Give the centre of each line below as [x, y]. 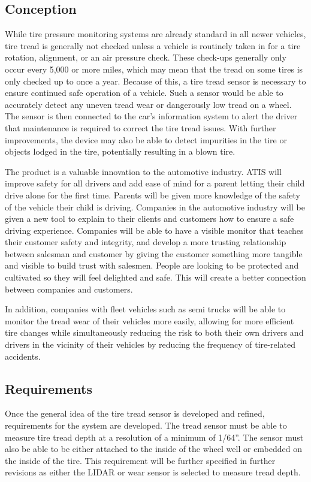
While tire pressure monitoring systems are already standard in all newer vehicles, [155, 34]
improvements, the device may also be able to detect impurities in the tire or [146, 139]
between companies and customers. [69, 289]
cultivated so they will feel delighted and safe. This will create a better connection [155, 277]
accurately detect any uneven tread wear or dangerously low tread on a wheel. [148, 104]
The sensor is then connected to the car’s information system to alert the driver [151, 116]
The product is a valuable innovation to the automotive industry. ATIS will [143, 171]
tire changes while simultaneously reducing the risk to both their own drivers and [154, 332]
